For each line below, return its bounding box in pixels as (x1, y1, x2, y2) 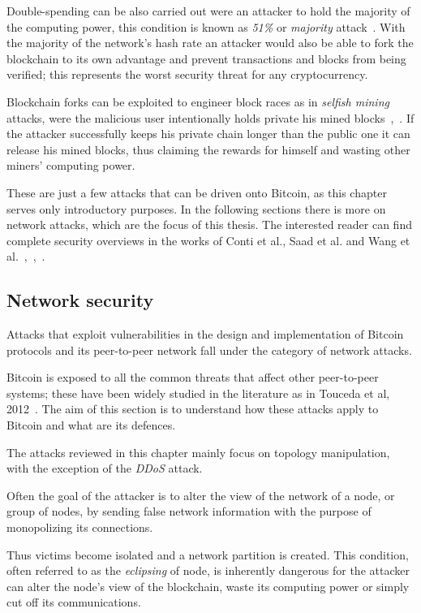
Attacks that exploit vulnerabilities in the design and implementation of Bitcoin (6, 326, 404, 343)
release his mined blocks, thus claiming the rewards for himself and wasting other (6, 140, 410, 158)
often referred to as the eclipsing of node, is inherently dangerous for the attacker (6, 562, 410, 579)
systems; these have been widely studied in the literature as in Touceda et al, (6, 384, 390, 401)
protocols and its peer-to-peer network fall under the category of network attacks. (6, 341, 412, 358)
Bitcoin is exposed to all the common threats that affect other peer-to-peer (6, 369, 379, 386)
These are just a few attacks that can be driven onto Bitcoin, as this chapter (6, 183, 387, 201)
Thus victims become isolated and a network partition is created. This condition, (6, 546, 409, 563)
